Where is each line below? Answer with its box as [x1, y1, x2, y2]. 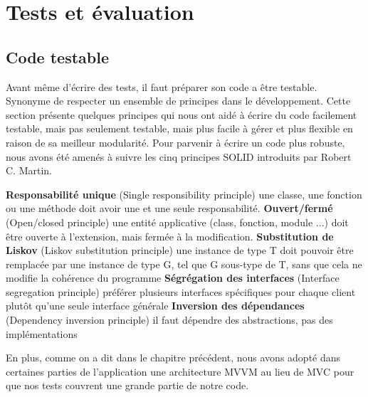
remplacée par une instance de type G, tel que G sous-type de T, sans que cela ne [6, 256, 362, 271]
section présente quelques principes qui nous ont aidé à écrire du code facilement [6, 107, 357, 122]
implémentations [6, 326, 78, 341]
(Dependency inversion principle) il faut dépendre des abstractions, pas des [6, 312, 333, 327]
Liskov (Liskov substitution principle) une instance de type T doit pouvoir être [6, 243, 354, 258]
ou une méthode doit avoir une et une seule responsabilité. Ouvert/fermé [6, 201, 333, 216]
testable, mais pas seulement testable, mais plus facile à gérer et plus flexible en [6, 121, 353, 136]
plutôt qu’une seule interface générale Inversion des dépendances [6, 298, 305, 313]
